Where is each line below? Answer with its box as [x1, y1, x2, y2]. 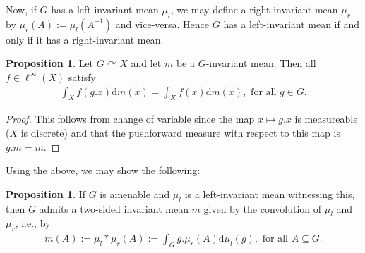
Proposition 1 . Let [6, 56, 94, 70]
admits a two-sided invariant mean [39, 201, 189, 216]
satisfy [68, 69, 96, 84]
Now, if [6, 2, 37, 16]
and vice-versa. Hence [115, 16, 210, 31]
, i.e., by [15, 216, 51, 230]
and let [131, 56, 162, 70]
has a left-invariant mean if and [223, 16, 360, 31]
